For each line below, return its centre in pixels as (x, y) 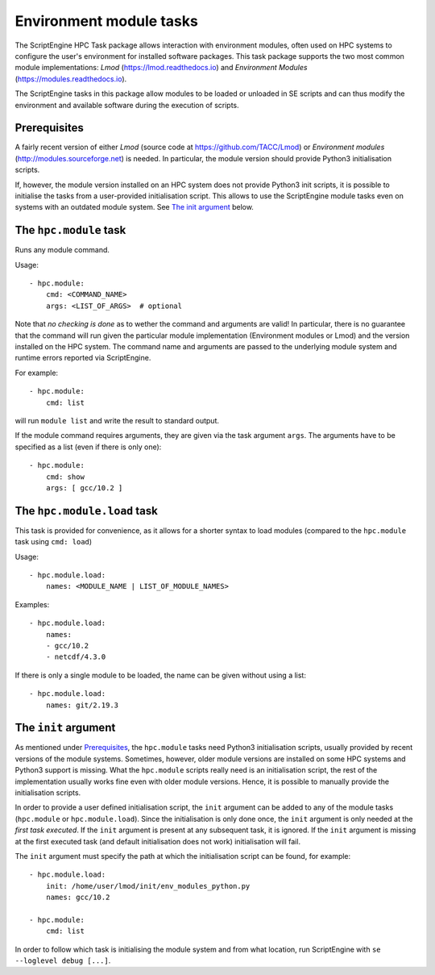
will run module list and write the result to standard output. (117, 420)
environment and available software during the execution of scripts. (127, 105)
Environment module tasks (107, 21)
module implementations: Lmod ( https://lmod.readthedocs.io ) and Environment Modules (161, 68)
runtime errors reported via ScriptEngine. (83, 358)
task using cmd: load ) (54, 542)
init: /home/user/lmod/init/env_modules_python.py (148, 886)
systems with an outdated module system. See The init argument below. (134, 207)
